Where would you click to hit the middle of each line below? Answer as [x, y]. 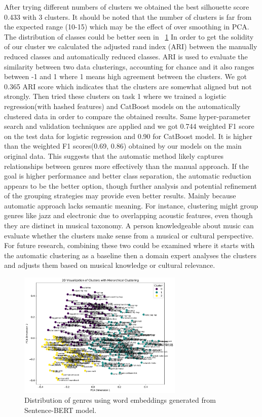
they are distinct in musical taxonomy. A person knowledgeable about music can [129, 225]
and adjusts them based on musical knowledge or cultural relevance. [110, 265]
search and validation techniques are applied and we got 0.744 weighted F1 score [129, 126]
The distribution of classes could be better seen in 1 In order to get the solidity [129, 36]
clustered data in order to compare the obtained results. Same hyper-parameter [127, 116]
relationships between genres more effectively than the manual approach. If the [126, 166]
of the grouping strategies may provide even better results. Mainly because [120, 196]
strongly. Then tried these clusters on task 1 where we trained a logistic [115, 96]
